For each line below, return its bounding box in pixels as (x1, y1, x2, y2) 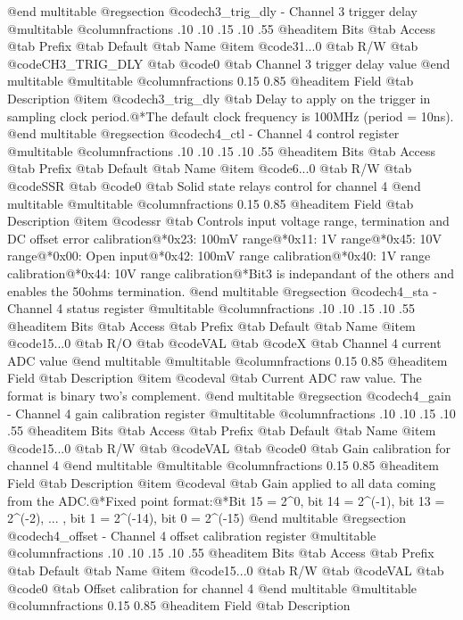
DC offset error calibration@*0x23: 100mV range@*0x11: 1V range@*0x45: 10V (7, 228, 442, 247)
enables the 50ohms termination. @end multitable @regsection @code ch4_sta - (7, 281, 437, 300)
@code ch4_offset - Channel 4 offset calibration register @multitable (7, 525, 376, 544)
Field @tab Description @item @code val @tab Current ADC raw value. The (7, 368, 422, 387)
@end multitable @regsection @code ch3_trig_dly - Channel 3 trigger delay (7, 2, 418, 20)
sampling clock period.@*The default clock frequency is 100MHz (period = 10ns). (7, 106, 454, 125)
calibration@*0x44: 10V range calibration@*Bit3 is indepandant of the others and (7, 263, 455, 282)
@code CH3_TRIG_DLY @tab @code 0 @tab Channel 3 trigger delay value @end (7, 54, 451, 72)
